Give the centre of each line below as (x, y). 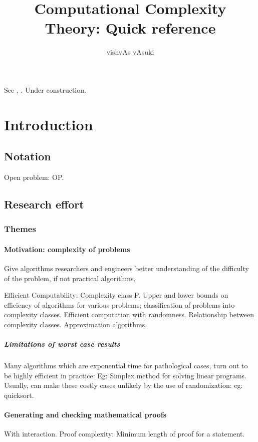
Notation (28, 156)
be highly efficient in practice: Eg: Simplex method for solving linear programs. (125, 375)
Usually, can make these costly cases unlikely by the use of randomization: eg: (123, 385)
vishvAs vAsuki (130, 52)
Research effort (44, 204)
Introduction (49, 124)
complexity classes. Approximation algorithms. (76, 324)
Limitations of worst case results (62, 344)
